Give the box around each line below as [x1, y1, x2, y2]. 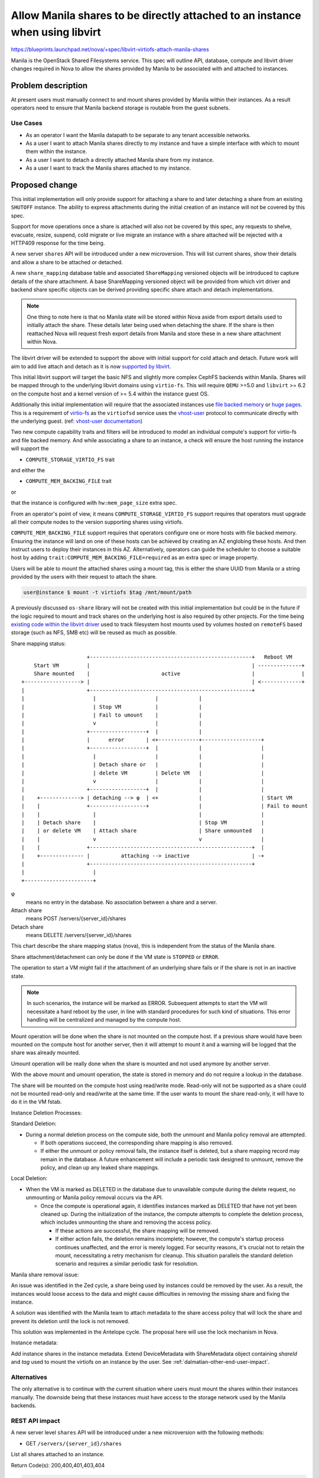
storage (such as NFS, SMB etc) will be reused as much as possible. [11, 629, 177, 636]
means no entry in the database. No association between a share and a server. [25, 899, 217, 906]
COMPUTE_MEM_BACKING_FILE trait [25, 478, 112, 485]
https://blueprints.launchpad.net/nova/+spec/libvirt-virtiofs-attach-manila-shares [11, 46, 209, 53]
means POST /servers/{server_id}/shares [25, 915, 126, 922]
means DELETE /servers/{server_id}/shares [25, 932, 132, 939]
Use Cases [11, 119, 43, 127]
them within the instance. [25, 148, 87, 155]
